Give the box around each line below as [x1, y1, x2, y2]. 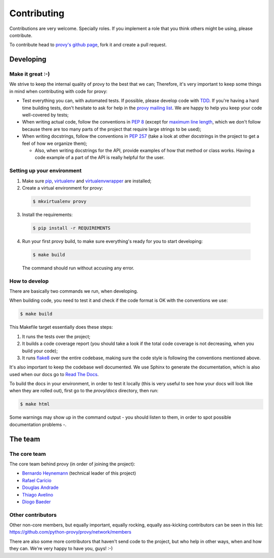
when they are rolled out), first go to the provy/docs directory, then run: [9, 388, 159, 394]
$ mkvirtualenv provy [32, 198, 87, 204]
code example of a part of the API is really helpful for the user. [35, 154, 165, 161]
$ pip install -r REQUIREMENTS [32, 225, 111, 231]
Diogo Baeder [22, 499, 51, 505]
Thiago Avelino [22, 491, 53, 498]
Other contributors [9, 511, 57, 518]
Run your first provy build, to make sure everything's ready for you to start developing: [22, 238, 203, 244]
